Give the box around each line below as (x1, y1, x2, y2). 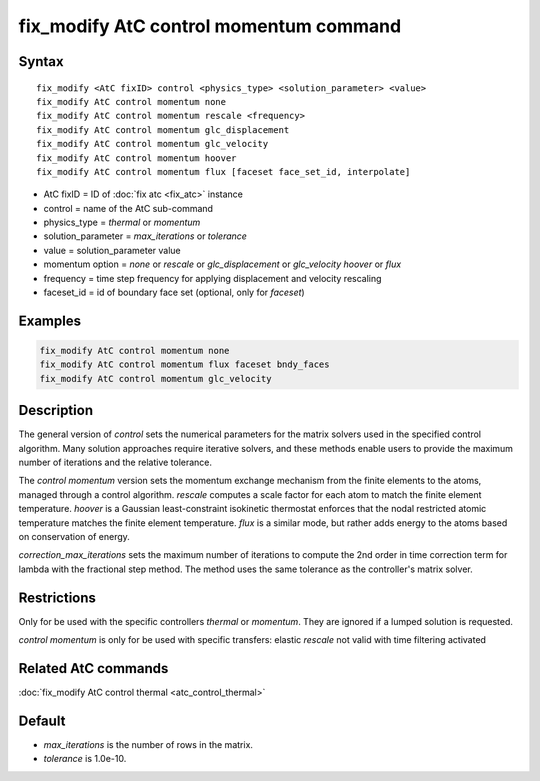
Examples (18, 312, 82, 329)
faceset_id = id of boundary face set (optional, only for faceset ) (43, 286, 305, 299)
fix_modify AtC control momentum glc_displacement (36, 124, 290, 135)
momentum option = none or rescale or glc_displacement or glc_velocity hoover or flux (43, 258, 402, 270)
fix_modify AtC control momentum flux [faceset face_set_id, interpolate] (36, 166, 411, 177)
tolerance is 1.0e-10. (43, 753, 127, 765)
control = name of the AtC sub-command (43, 202, 214, 214)
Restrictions (18, 589, 97, 606)
